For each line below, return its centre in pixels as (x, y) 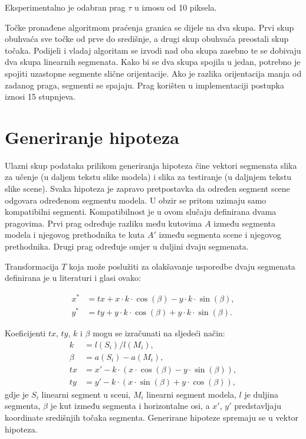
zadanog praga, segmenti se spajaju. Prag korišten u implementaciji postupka (144, 85)
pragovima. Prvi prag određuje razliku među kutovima (103, 223)
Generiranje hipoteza (92, 137)
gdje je (17, 394)
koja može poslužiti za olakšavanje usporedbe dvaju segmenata (182, 266)
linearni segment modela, (191, 394)
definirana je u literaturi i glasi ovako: (73, 278)
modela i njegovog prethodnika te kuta (75, 235)
